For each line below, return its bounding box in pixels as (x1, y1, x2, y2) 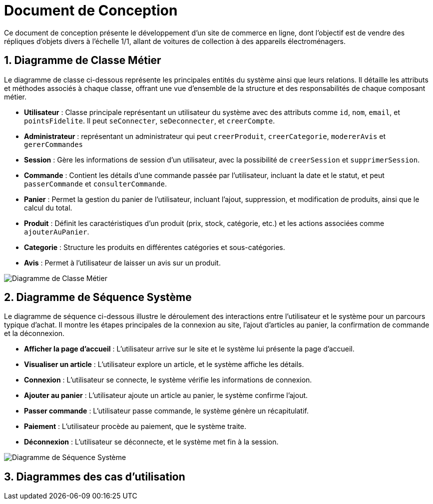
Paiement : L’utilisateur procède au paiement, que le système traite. (24, 422, 246, 431)
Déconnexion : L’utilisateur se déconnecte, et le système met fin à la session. (24, 437, 279, 446)
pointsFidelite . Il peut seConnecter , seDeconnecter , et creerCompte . (24, 116, 275, 125)
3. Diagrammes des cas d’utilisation (4, 470, 185, 483)
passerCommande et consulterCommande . (24, 179, 167, 188)
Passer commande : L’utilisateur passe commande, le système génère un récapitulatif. (24, 406, 309, 415)
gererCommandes (24, 140, 83, 148)
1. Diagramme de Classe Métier (4, 54, 161, 67)
